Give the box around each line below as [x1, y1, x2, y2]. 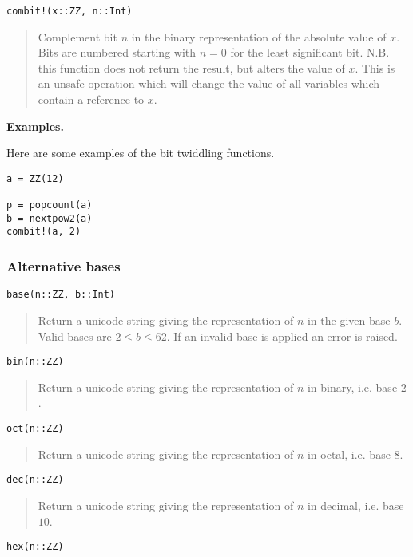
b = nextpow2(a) [6, 212, 93, 224]
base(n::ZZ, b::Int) [6, 289, 116, 301]
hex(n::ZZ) [6, 541, 64, 553]
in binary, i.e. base [307, 378, 398, 395]
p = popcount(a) [6, 199, 93, 211]
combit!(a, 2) [6, 226, 81, 238]
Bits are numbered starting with [38, 44, 197, 61]
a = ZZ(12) [6, 172, 64, 184]
